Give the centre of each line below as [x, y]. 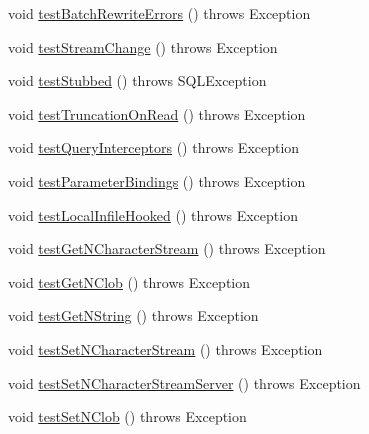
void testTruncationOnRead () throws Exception [157, 113]
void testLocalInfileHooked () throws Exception [153, 214]
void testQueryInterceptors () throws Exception [154, 147]
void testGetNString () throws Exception [133, 315]
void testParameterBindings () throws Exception [157, 180]
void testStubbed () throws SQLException [137, 80]
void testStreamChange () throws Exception [143, 46]
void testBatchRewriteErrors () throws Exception [159, 13]
